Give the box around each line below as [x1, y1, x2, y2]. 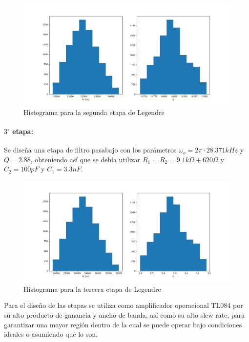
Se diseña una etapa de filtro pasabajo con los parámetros [4, 145, 177, 155]
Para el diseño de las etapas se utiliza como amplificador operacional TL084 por [4, 300, 243, 310]
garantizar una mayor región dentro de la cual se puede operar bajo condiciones [4, 319, 242, 329]
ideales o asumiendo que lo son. [4, 329, 98, 339]
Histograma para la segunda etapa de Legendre [23, 107, 165, 117]
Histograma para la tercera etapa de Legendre [23, 284, 161, 294]
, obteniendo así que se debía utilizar [30, 154, 141, 164]
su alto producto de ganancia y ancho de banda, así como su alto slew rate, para [4, 310, 245, 320]
